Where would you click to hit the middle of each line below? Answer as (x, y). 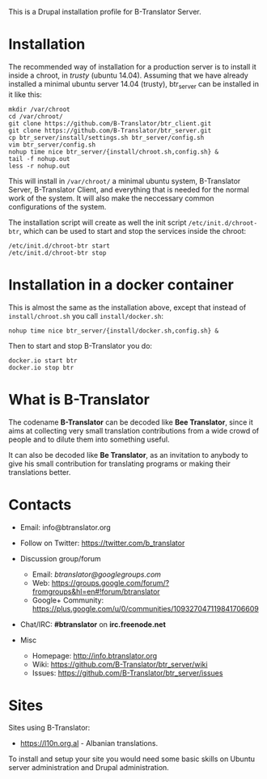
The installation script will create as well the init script (97, 222)
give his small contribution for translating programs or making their (119, 464)
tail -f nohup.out (39, 159)
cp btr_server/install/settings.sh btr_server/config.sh (106, 138)
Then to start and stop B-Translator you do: (80, 345)
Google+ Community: (68, 600)
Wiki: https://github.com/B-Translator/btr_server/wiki (120, 664)
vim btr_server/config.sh (52, 145)
